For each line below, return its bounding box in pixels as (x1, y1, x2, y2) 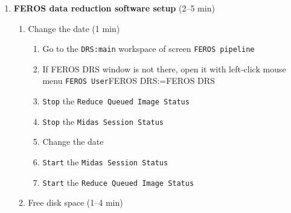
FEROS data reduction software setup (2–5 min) (13, 2, 215, 14)
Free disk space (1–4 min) (28, 196, 123, 209)
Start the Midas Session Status (42, 156, 168, 168)
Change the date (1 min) (28, 22, 120, 34)
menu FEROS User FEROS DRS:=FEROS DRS (42, 74, 215, 87)
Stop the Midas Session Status (42, 115, 164, 127)
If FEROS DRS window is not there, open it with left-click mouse (42, 62, 286, 75)
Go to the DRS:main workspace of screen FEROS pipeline (42, 42, 255, 55)
